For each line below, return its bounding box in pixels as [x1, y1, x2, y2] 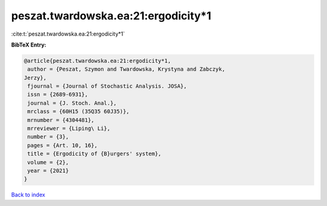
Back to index [11, 191, 45, 199]
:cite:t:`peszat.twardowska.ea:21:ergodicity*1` [11, 30, 125, 37]
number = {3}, [27, 134, 69, 140]
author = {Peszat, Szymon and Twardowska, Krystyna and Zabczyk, [27, 66, 225, 72]
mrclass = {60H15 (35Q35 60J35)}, [27, 108, 130, 115]
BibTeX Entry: [11, 41, 47, 48]
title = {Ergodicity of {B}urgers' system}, [27, 150, 162, 157]
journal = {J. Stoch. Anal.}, [27, 100, 117, 106]
